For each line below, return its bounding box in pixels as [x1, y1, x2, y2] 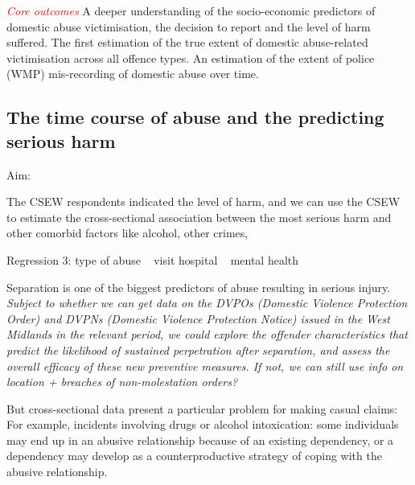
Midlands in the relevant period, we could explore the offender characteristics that [6, 326, 408, 343]
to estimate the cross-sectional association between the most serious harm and [6, 208, 392, 225]
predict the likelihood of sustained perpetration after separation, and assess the [6, 341, 390, 358]
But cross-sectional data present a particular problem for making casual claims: [6, 400, 398, 417]
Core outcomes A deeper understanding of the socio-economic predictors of [6, 2, 376, 18]
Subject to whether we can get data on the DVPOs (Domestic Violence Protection [6, 294, 408, 311]
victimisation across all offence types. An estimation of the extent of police [6, 49, 375, 66]
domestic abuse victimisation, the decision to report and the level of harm [6, 18, 371, 35]
